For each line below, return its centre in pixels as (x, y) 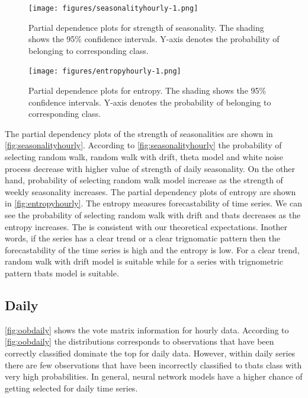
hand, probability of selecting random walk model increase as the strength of (144, 180)
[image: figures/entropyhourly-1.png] (105, 71)
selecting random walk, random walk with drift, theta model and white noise (144, 157)
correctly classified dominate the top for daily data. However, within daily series (150, 353)
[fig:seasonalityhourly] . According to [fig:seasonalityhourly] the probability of (143, 145)
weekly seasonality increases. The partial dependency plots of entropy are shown (150, 191)
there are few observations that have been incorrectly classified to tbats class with (153, 364)
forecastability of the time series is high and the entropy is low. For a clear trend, (152, 249)
